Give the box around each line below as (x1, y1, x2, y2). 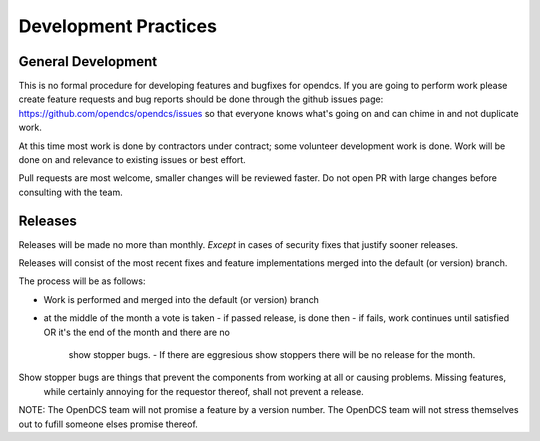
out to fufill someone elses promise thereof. (18, 418, 199, 430)
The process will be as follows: (18, 275, 146, 287)
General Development (18, 53, 158, 70)
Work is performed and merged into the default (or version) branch (43, 293, 320, 305)
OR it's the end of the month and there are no (43, 326, 230, 338)
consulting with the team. (18, 186, 124, 198)
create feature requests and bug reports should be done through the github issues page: (18, 93, 384, 105)
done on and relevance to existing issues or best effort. (18, 154, 247, 166)
